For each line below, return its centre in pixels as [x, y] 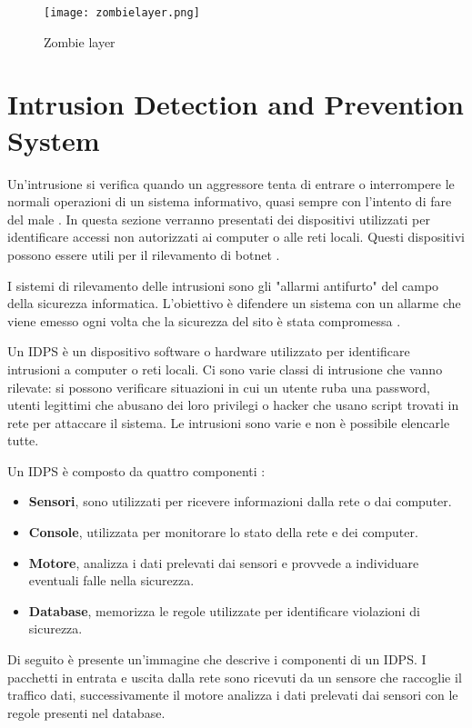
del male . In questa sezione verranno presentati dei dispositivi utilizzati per [219, 219]
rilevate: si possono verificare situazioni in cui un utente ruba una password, [219, 387]
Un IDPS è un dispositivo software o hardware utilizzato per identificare [209, 351]
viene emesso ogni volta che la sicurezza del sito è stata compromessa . [204, 320]
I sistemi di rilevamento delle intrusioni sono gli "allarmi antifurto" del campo [223, 285]
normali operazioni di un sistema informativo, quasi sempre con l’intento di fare [230, 201]
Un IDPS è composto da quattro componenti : [136, 470]
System [54, 140]
